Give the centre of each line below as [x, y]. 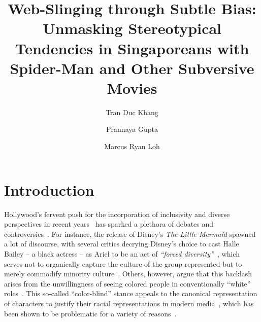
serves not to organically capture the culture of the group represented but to [123, 263]
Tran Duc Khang [132, 112]
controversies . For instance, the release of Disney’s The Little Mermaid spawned [130, 234]
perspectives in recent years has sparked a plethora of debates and [109, 224]
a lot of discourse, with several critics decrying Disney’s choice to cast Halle [122, 244]
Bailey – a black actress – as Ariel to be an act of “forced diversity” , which [122, 253]
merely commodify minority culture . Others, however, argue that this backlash [128, 274]
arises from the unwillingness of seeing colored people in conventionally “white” [127, 283]
